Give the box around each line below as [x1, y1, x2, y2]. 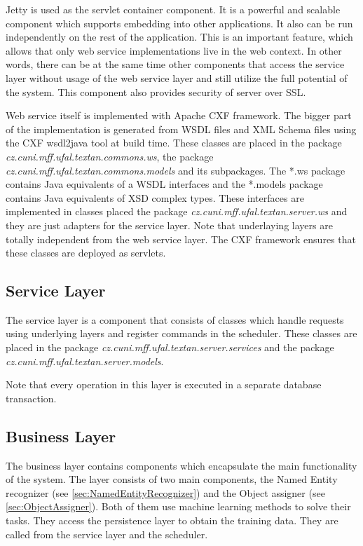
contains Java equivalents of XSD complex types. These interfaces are [6, 190, 304, 205]
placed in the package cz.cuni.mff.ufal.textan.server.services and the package [6, 340, 334, 355]
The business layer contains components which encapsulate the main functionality [6, 458, 357, 472]
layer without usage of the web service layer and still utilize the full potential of [6, 70, 348, 85]
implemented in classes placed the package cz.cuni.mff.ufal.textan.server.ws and [6, 204, 348, 219]
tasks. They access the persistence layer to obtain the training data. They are [6, 513, 338, 528]
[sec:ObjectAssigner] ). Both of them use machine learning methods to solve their [6, 499, 351, 514]
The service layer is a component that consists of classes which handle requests [6, 312, 344, 327]
